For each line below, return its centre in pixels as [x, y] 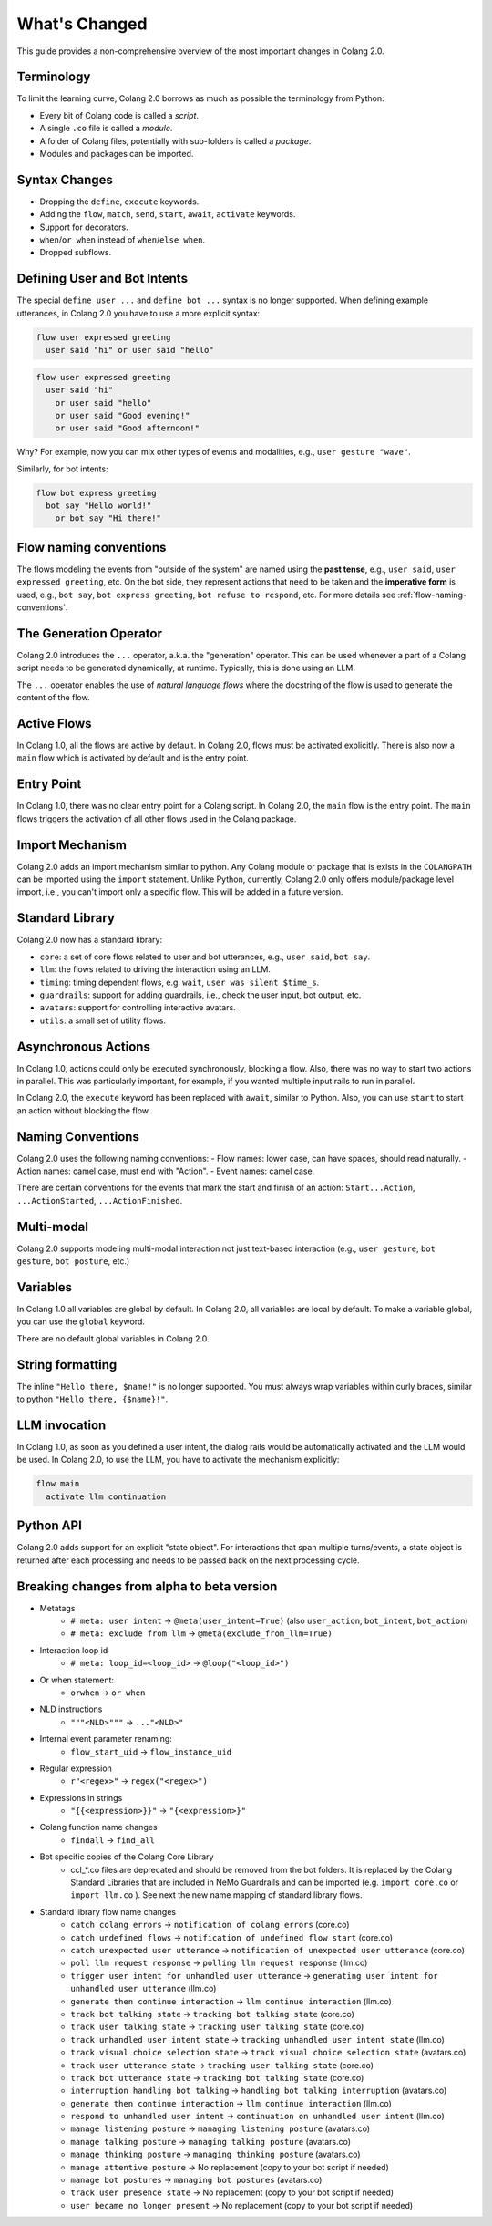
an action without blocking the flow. [83, 1110]
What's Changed [82, 24]
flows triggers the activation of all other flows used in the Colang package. [157, 818]
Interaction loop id [74, 1650]
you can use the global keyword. [81, 1321]
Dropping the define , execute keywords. [119, 202]
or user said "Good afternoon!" [128, 428]
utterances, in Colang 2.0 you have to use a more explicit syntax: [138, 313]
